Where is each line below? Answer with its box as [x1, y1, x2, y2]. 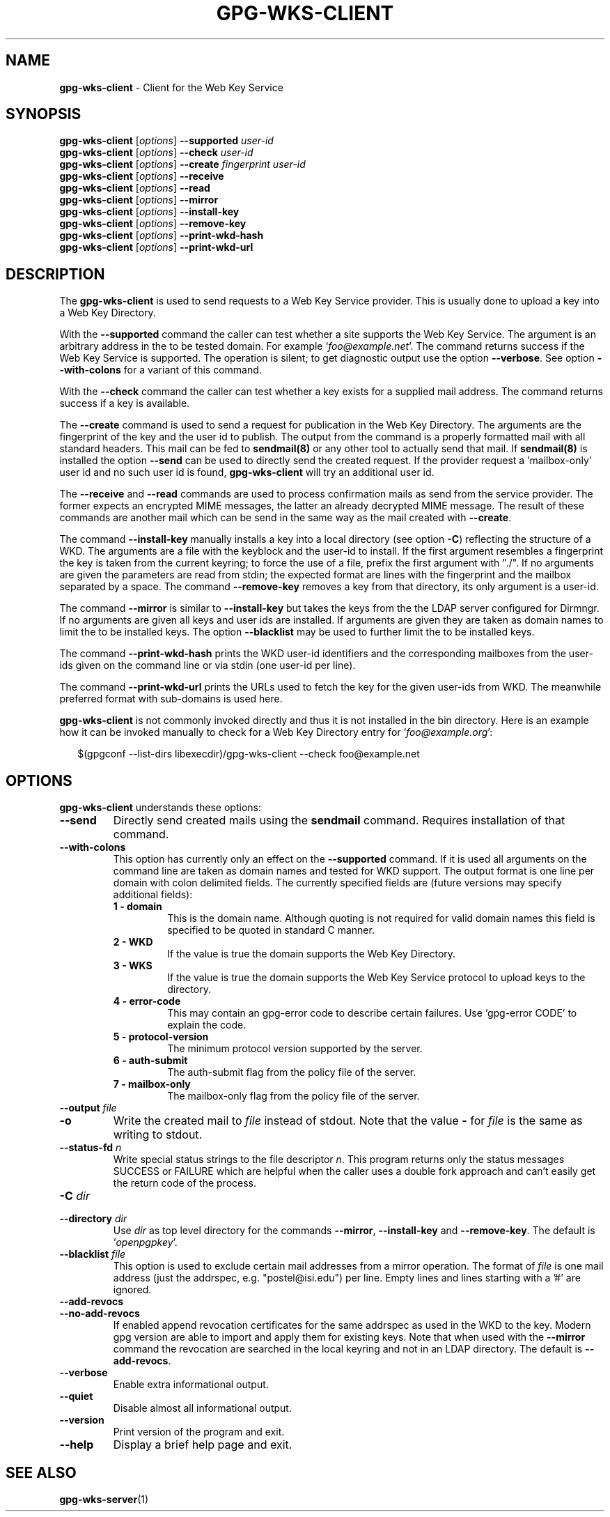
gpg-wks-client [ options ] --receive [59, 170, 224, 183]
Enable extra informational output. [113, 1378, 269, 1391]
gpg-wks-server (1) [59, 1493, 149, 1505]
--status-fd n [59, 1141, 122, 1154]
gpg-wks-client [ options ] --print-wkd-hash [59, 229, 264, 242]
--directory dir [59, 1212, 127, 1225]
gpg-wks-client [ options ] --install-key [59, 206, 240, 218]
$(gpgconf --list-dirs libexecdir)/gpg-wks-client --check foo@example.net [77, 748, 420, 760]
